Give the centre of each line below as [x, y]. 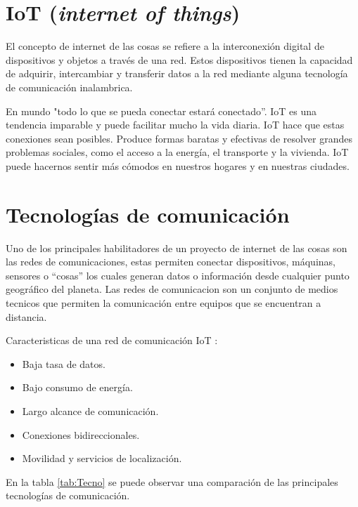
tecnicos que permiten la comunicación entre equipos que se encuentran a [164, 302]
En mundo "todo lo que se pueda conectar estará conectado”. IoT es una [161, 111]
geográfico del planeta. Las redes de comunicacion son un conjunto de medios [172, 289]
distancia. [26, 316]
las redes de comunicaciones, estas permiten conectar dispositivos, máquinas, [171, 262]
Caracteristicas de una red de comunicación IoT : [112, 340]
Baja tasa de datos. [64, 363]
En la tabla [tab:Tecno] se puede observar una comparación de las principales [172, 481]
